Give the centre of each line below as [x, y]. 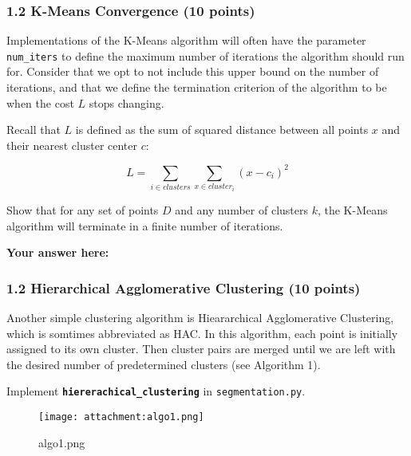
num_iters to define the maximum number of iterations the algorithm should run [205, 55]
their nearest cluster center [72, 145]
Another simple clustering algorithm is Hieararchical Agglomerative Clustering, [200, 317]
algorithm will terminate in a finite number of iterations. [145, 225]
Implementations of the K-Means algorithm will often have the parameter [186, 40]
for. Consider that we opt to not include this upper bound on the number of [193, 71]
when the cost [40, 102]
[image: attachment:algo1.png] [121, 417]
